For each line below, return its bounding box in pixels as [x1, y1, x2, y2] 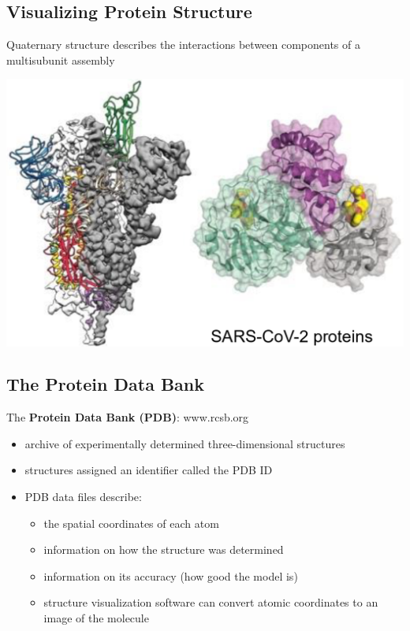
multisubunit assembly [6, 51, 115, 68]
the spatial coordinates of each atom [43, 514, 219, 531]
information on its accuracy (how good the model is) [43, 567, 298, 584]
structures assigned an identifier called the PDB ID [24, 462, 273, 478]
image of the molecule [43, 610, 149, 626]
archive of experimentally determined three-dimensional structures [24, 435, 345, 451]
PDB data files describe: [24, 488, 142, 505]
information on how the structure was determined [43, 541, 284, 558]
